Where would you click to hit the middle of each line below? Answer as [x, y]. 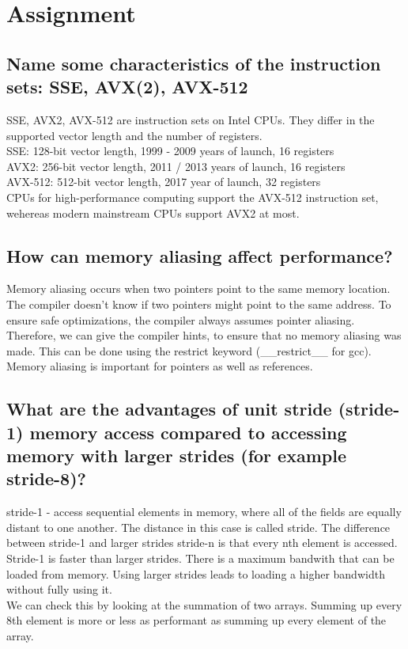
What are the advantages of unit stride [169, 409]
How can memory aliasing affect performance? [200, 255]
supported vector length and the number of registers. [134, 135]
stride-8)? [46, 478]
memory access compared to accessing [188, 432]
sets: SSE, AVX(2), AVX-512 [127, 87]
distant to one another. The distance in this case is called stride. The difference [198, 527]
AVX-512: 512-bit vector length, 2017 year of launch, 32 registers [164, 182]
